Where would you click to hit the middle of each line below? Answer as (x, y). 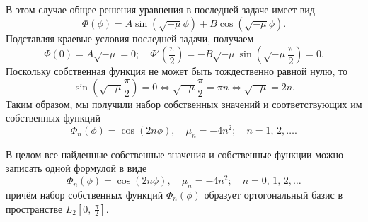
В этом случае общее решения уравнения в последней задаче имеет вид (160, 9)
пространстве (34, 208)
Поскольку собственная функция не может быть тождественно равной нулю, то (177, 71)
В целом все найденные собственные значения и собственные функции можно (174, 154)
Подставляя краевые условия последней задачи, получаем (130, 38)
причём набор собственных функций (85, 194)
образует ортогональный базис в (274, 194)
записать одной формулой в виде (76, 168)
